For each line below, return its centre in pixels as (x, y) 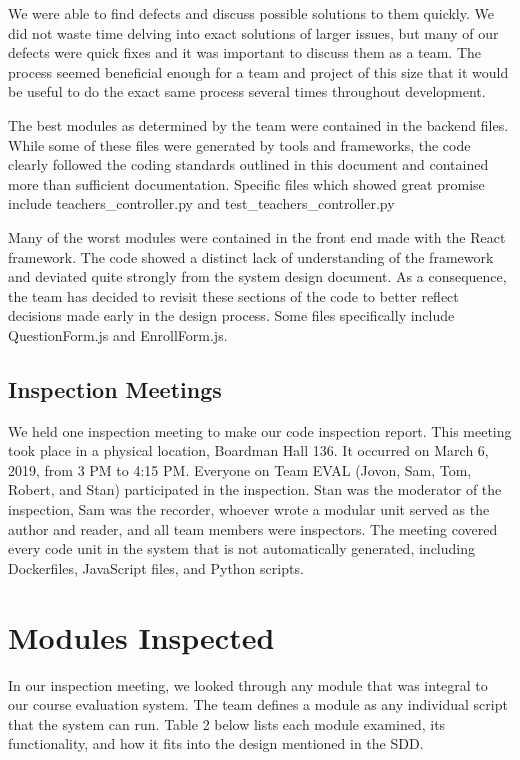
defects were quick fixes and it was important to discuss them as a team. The (245, 52)
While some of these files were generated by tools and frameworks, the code (239, 144)
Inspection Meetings (115, 388)
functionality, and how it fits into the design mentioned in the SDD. (216, 743)
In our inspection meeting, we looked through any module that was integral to (248, 684)
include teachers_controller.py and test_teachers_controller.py (201, 203)
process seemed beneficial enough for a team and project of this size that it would (258, 71)
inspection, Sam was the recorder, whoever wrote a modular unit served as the (249, 509)
